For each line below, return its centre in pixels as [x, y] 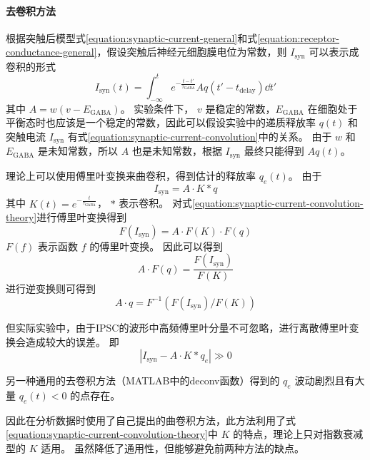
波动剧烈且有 [325, 380]
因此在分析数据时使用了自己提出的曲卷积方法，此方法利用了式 [151, 420]
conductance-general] [51, 52]
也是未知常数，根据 [177, 151]
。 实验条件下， [157, 108]
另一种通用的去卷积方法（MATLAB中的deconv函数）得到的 [143, 380]
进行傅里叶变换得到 [82, 217]
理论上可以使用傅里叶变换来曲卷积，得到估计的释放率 [131, 175]
